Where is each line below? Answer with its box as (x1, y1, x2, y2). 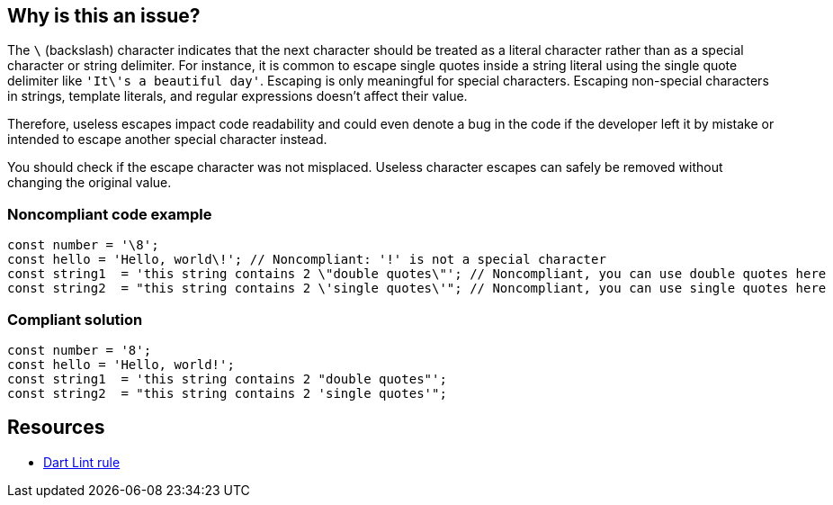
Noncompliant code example (7, 204, 212, 223)
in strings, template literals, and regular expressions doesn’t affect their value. (7, 88, 468, 104)
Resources (7, 416, 105, 439)
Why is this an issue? (7, 5, 201, 27)
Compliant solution (7, 310, 143, 329)
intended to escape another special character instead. (7, 131, 327, 148)
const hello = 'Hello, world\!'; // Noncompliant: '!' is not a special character (7, 252, 606, 267)
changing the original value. (7, 175, 172, 191)
